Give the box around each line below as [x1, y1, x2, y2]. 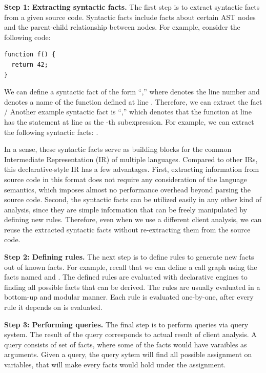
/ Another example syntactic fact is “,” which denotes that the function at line [4, 106, 252, 117]
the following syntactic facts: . [4, 126, 98, 137]
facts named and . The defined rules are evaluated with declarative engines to [4, 271, 248, 282]
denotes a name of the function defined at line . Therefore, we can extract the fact [4, 96, 262, 107]
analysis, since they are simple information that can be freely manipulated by [4, 204, 248, 214]
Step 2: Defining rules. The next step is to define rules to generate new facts [4, 251, 254, 262]
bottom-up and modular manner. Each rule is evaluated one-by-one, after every [4, 291, 254, 302]
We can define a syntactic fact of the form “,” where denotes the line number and [4, 86, 260, 97]
